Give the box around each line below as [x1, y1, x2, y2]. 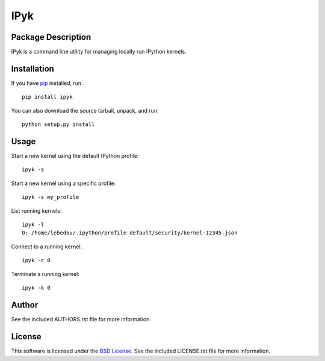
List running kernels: [11, 207, 62, 214]
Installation [11, 63, 54, 74]
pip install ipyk [22, 93, 73, 101]
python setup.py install [22, 121, 95, 128]
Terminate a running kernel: [11, 270, 79, 277]
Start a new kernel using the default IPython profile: [11, 152, 139, 160]
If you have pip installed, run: [11, 79, 84, 87]
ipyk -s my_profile [22, 193, 79, 201]
